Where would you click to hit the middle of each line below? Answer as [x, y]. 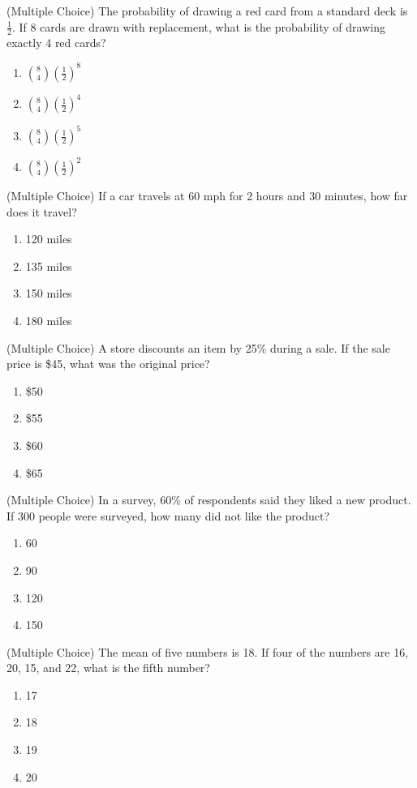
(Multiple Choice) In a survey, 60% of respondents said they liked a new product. [209, 500]
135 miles [49, 266]
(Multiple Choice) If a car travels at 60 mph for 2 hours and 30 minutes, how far [207, 196]
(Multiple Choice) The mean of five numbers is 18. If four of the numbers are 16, [208, 651]
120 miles [49, 239]
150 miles [49, 293]
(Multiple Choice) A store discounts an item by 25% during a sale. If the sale [198, 347]
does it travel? [42, 211]
